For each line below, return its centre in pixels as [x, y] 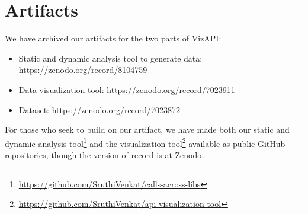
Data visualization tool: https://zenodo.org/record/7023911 [127, 89]
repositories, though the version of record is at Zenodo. [105, 154]
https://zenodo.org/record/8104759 [83, 70]
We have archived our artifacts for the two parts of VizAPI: [113, 38]
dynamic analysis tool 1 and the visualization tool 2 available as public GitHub [145, 142]
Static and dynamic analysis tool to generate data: [110, 58]
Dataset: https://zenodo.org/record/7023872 [100, 109]
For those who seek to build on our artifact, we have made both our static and [147, 130]
